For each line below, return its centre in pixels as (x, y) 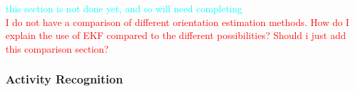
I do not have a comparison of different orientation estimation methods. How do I (177, 22)
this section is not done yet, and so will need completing (124, 8)
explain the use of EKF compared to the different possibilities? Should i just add (176, 35)
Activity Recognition (64, 79)
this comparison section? (57, 48)
